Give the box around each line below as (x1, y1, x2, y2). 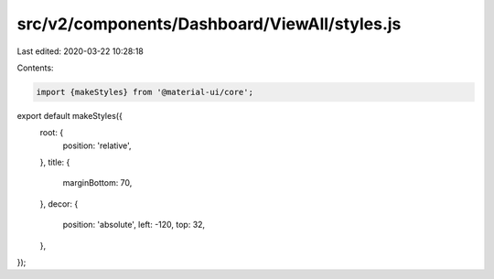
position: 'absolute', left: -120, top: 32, (62, 220, 206, 231)
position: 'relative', (62, 140, 132, 151)
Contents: (16, 62, 54, 73)
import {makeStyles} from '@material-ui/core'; (36, 87, 253, 97)
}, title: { (39, 156, 70, 168)
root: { (39, 127, 64, 138)
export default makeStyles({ (16, 110, 123, 121)
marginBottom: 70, (62, 177, 133, 188)
